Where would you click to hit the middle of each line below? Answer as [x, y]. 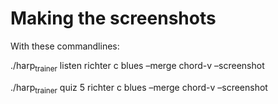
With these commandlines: [65, 46]
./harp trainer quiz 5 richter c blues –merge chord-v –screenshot [139, 88]
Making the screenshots [113, 18]
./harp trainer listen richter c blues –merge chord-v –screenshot [137, 66]
